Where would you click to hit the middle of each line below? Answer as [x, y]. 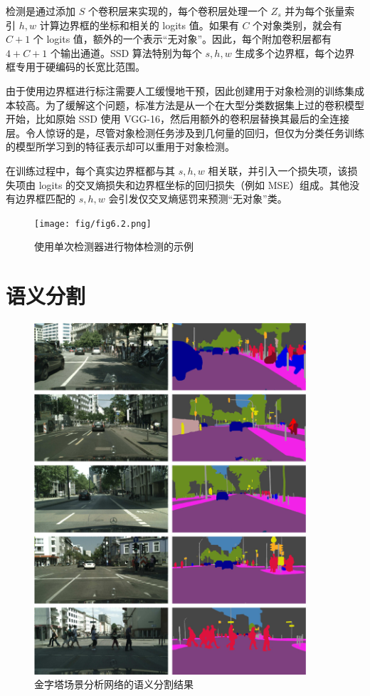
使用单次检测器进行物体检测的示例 [114, 246]
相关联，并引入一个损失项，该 [278, 170]
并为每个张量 [315, 11]
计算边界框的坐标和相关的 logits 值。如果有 [139, 25]
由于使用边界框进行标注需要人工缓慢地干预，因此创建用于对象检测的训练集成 [185, 90]
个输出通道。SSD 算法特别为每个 [126, 52]
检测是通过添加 [41, 11]
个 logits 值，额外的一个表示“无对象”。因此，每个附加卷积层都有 [183, 39]
